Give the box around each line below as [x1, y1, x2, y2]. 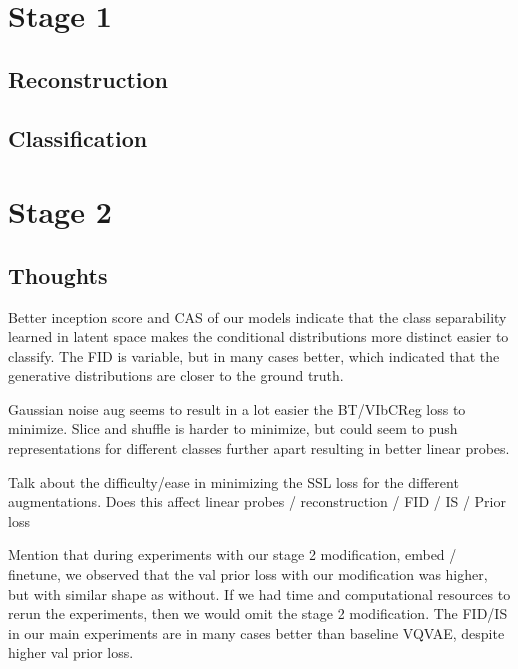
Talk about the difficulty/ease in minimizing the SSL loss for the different [8, 471, 459, 492]
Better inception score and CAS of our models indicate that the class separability [8, 306, 507, 327]
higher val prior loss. [8, 642, 134, 663]
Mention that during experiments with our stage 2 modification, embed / [8, 544, 457, 565]
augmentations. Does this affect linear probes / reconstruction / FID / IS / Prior [8, 491, 506, 512]
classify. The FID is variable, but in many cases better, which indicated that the [8, 345, 500, 366]
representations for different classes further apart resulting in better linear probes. [8, 438, 510, 459]
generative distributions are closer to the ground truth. [8, 365, 344, 386]
